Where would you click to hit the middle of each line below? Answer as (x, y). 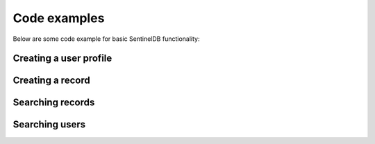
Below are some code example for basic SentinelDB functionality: (106, 39)
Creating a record (51, 81)
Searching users (49, 125)
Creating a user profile (62, 58)
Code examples (59, 18)
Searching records (54, 103)
